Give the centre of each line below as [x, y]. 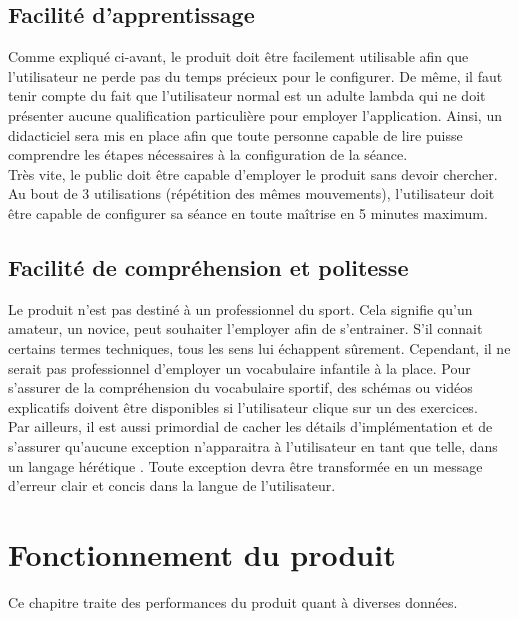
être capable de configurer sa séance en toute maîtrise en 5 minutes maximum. [248, 212]
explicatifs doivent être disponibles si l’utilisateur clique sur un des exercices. [243, 406]
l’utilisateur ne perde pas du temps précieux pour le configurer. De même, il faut [255, 75]
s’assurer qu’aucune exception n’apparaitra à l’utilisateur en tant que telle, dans [253, 445]
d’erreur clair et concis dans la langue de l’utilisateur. [172, 485]
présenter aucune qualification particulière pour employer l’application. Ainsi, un [255, 114]
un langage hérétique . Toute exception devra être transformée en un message [245, 465]
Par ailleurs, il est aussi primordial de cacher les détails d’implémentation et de [250, 426]
